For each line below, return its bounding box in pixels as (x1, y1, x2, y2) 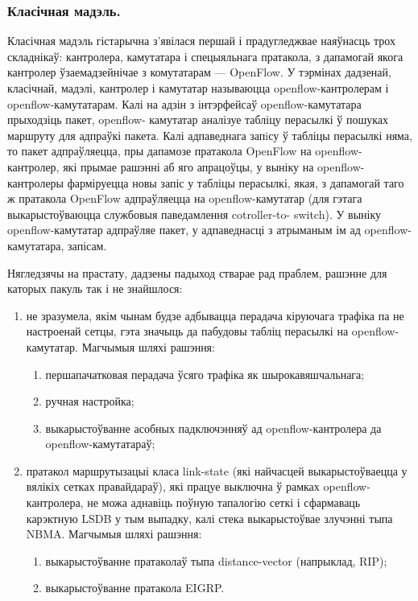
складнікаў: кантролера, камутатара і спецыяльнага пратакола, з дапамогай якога (7, 47, 404, 64)
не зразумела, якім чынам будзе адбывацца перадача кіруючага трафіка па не (26, 307, 404, 323)
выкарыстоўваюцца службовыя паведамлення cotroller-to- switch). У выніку (7, 205, 382, 222)
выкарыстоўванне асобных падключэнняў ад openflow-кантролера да (45, 419, 382, 436)
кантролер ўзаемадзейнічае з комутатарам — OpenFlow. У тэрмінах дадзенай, (7, 64, 391, 80)
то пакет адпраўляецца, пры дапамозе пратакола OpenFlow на (7, 142, 312, 159)
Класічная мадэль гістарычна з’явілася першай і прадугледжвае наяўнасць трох (7, 32, 395, 49)
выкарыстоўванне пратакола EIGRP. (45, 579, 225, 596)
